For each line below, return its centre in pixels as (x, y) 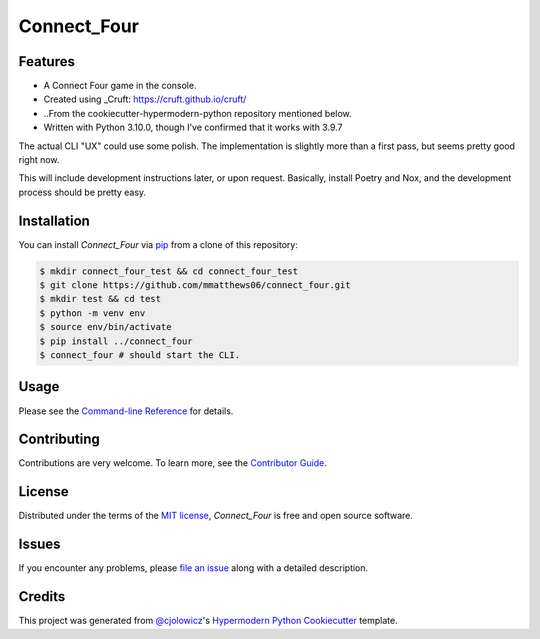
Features (46, 61)
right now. (39, 160)
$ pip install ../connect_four (116, 341)
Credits (42, 596)
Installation (54, 220)
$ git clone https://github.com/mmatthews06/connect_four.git (195, 285)
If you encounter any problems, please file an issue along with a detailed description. (193, 568)
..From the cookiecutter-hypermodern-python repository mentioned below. (197, 113)
